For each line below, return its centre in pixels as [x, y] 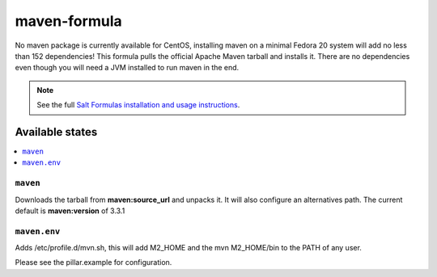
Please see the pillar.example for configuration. [93, 262]
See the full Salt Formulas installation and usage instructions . [138, 105]
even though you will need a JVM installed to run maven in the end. [127, 68]
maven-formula [68, 21]
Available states [56, 132]
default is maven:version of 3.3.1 [70, 211]
